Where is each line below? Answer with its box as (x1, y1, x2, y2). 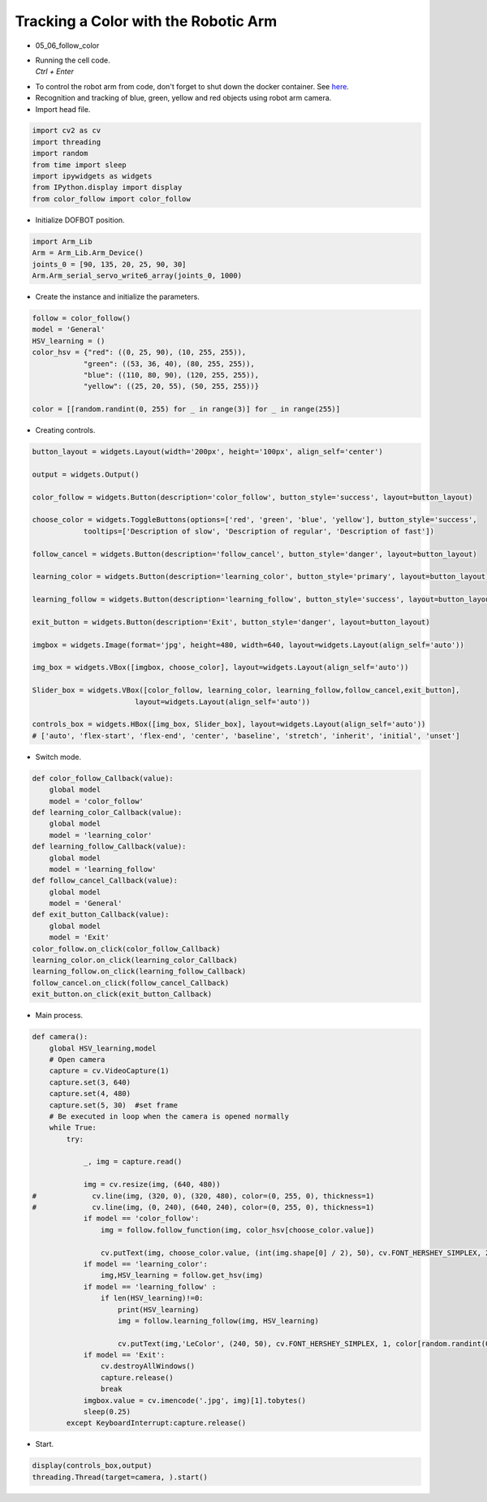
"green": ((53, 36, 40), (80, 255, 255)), (83, 359, 255, 369)
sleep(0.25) (83, 1407, 131, 1417)
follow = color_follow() (32, 313, 131, 322)
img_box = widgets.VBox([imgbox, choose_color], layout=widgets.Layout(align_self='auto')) (32, 663, 409, 672)
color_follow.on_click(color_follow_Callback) (32, 944, 221, 953)
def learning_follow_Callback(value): (32, 842, 187, 852)
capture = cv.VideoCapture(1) (49, 1066, 170, 1076)
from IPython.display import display (32, 183, 183, 192)
